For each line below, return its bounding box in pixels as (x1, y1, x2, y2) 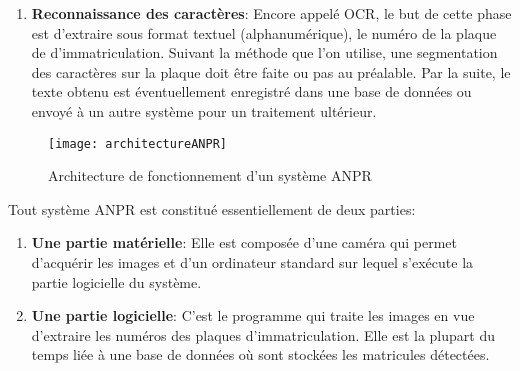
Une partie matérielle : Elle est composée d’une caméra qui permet (31, 232, 457, 253)
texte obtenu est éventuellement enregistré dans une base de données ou (31, 81, 472, 102)
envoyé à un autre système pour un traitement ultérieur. (31, 100, 377, 121)
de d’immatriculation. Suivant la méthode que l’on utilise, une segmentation (31, 42, 498, 63)
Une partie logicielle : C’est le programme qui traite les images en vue (31, 305, 475, 326)
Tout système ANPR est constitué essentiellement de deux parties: (8, 198, 416, 219)
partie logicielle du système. (31, 271, 202, 292)
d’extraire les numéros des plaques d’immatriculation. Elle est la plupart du (31, 324, 495, 345)
